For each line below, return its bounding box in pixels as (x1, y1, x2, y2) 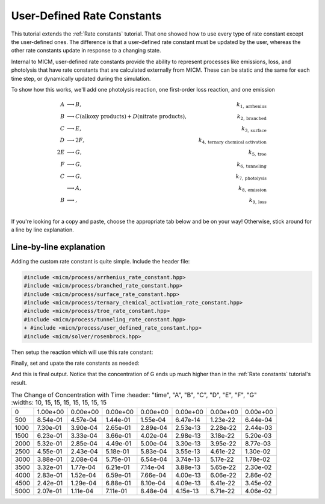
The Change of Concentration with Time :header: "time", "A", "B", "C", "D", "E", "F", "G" (11, 391, 257, 399)
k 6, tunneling (237, 160, 267, 169)
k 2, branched (237, 113, 267, 121)
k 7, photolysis (235, 172, 267, 181)
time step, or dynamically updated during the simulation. (11, 75, 151, 82)
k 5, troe (248, 149, 267, 157)
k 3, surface (241, 125, 267, 133)
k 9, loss (249, 197, 267, 205)
